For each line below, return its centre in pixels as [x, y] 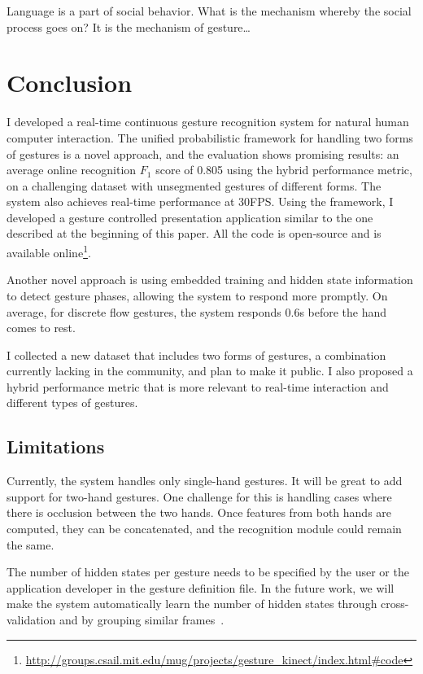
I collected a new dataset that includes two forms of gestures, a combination [196, 355]
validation [31, 620]
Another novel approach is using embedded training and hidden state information [210, 280]
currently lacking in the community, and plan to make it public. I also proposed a [210, 371]
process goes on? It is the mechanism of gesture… [129, 26]
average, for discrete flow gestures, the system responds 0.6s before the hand [197, 311]
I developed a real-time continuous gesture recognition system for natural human [208, 122]
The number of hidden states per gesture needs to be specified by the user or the [208, 572]
